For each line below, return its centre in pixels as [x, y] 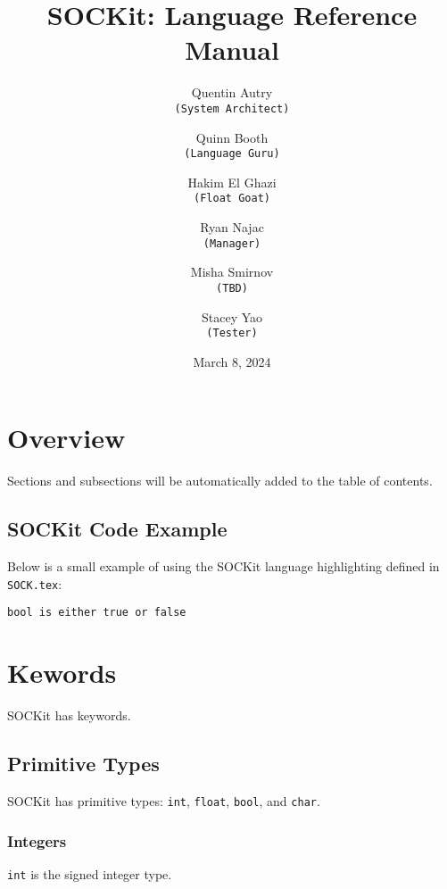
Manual [232, 50]
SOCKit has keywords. [69, 715]
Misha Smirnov [232, 272]
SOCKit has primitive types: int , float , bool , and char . [164, 800]
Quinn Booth [232, 137]
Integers [37, 840]
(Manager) [232, 243]
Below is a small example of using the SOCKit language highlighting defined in [223, 566]
